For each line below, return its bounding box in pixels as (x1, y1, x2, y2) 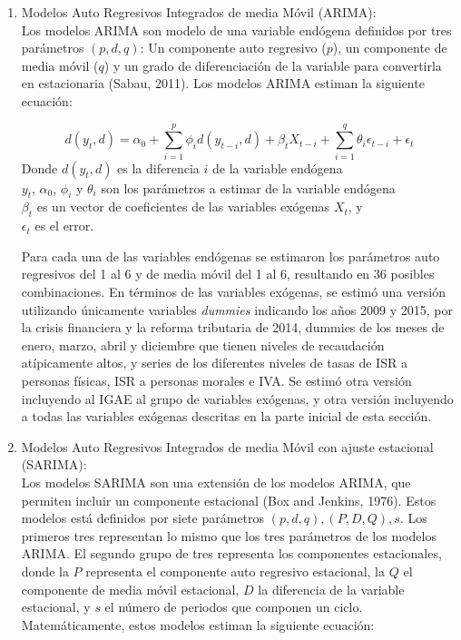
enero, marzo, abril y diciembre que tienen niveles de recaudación (21, 335, 385, 354)
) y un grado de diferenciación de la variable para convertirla (103, 55, 442, 74)
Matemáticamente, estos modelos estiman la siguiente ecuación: (21, 615, 375, 634)
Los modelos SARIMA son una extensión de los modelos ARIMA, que (21, 473, 411, 491)
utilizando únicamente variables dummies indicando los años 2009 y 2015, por (21, 300, 453, 319)
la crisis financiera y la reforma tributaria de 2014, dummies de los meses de (21, 318, 445, 337)
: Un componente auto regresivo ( (140, 38, 327, 57)
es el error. (34, 216, 94, 235)
